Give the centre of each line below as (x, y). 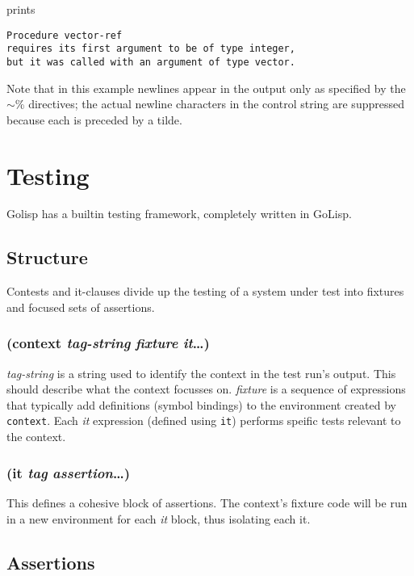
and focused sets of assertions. (81, 307)
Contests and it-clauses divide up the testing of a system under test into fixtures (205, 291)
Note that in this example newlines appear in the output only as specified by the (206, 88)
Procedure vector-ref (65, 35)
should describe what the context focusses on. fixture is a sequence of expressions (206, 389)
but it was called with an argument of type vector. (151, 62)
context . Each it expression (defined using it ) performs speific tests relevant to (204, 420)
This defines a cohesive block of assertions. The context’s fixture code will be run (207, 502)
